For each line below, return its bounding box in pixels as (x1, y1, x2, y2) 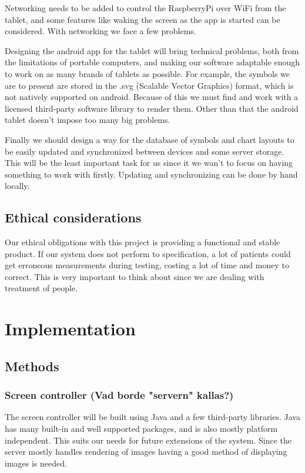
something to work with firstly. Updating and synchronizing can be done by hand (5, 168, 298, 180)
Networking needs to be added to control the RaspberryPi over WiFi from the (5, 2, 286, 14)
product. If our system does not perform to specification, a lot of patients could (5, 247, 291, 259)
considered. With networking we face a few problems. (5, 25, 196, 37)
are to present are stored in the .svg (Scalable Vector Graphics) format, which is (5, 79, 294, 91)
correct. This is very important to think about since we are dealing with (5, 270, 264, 282)
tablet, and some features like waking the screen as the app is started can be (5, 13, 280, 25)
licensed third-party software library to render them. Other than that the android (5, 102, 299, 114)
